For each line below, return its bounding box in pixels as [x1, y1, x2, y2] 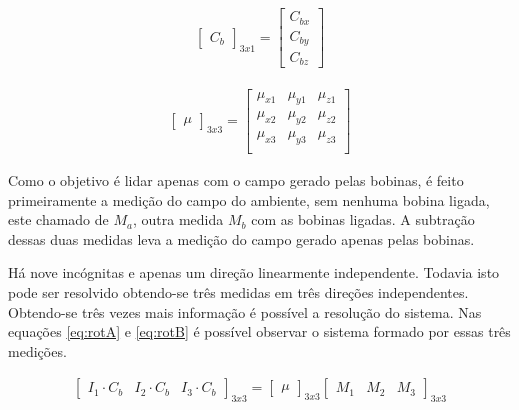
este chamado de [8, 209, 109, 230]
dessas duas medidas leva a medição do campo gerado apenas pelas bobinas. [8, 228, 475, 249]
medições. [8, 340, 67, 361]
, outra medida [133, 209, 224, 230]
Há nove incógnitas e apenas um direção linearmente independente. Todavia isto [8, 262, 500, 283]
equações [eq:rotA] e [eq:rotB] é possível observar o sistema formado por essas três [8, 321, 511, 342]
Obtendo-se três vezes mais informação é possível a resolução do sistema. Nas [8, 301, 482, 322]
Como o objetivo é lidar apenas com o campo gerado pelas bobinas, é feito [8, 170, 464, 191]
